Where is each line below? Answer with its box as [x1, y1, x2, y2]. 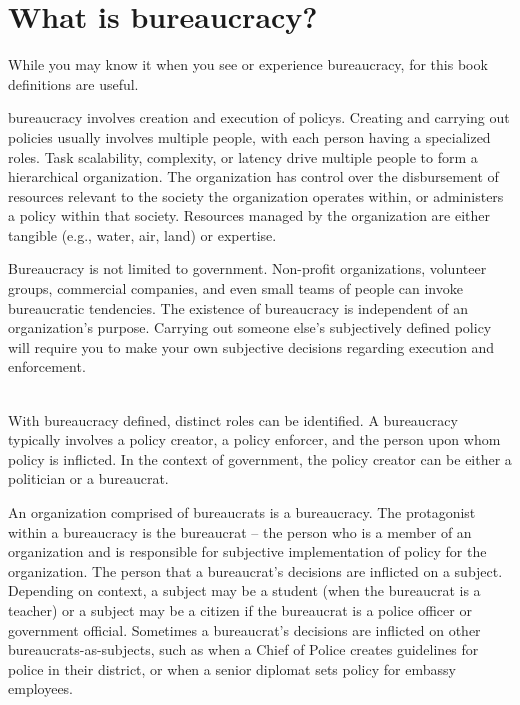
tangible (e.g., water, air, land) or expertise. [8, 224, 277, 245]
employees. [8, 678, 74, 699]
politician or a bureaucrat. [8, 468, 169, 489]
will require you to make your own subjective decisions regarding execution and [8, 336, 495, 357]
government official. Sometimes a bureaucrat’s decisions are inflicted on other [8, 619, 481, 640]
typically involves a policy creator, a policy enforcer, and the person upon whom [8, 429, 501, 450]
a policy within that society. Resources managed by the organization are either [8, 205, 491, 226]
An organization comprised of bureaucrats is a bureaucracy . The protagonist [8, 502, 476, 522]
